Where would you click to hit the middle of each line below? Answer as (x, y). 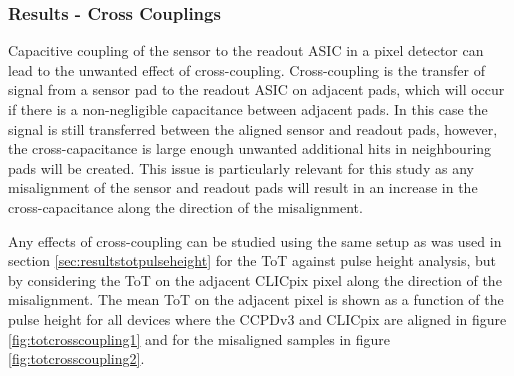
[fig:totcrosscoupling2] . (76, 358)
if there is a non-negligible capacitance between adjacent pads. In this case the (248, 109)
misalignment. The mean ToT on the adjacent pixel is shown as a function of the (256, 299)
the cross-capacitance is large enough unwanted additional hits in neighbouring (250, 148)
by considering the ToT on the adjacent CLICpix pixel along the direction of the (255, 279)
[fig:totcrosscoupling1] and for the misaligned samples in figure (199, 338)
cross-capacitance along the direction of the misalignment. (185, 206)
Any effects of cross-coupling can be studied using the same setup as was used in (255, 240)
